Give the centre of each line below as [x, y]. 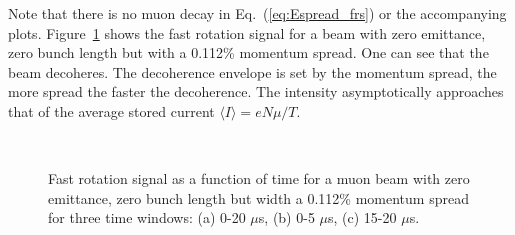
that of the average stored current [111, 110]
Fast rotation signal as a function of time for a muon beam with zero [259, 178]
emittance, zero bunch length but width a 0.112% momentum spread [258, 197]
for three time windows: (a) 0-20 [147, 217]
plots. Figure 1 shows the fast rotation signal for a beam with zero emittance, [247, 32]
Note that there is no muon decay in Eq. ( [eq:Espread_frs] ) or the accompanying [257, 13]
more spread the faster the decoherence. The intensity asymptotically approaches [256, 91]
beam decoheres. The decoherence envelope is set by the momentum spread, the [252, 71]
